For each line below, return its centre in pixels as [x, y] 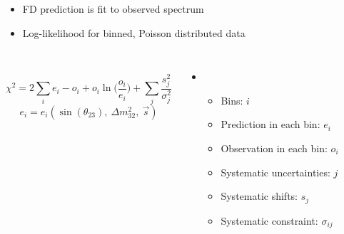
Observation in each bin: [274, 148]
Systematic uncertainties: [275, 172]
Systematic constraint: [269, 220]
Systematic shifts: [259, 196]
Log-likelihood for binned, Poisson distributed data [134, 32]
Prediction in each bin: [270, 124]
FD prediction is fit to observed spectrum [113, 9]
